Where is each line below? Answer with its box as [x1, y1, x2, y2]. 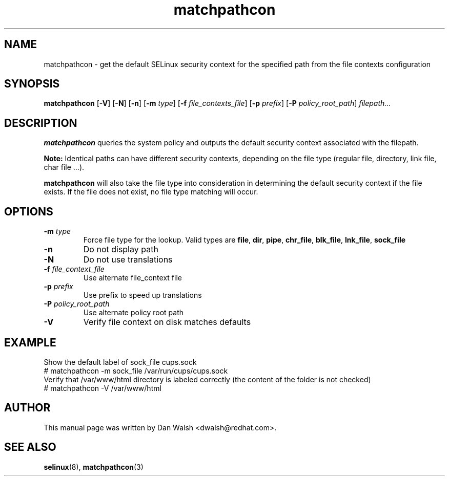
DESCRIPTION [4, 116, 77, 129]
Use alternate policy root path [83, 308, 183, 317]
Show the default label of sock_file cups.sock [44, 357, 197, 366]
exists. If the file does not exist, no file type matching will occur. [44, 187, 258, 197]
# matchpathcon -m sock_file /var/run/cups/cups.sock [44, 366, 228, 375]
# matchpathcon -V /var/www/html [44, 383, 161, 392]
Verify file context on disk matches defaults [83, 317, 251, 328]
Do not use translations [83, 254, 173, 265]
